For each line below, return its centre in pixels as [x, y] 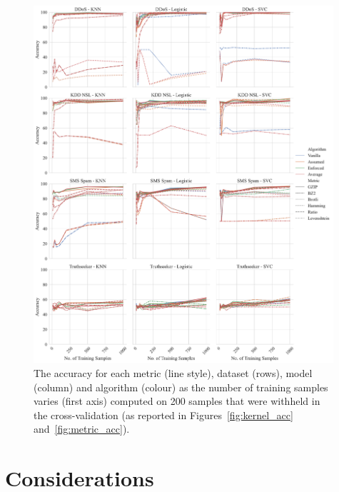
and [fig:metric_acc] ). [82, 429]
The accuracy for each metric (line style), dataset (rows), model [173, 372]
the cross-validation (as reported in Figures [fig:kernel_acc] [163, 415]
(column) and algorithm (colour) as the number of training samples [181, 387]
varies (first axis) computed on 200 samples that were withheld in [177, 401]
